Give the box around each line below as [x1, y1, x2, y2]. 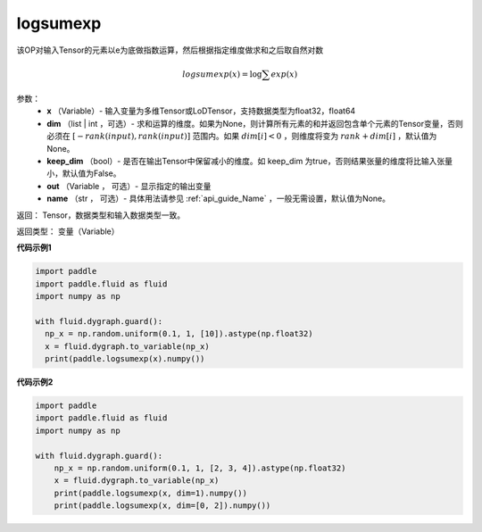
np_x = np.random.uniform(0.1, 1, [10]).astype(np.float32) [45, 328, 313, 339]
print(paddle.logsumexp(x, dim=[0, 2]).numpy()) [54, 501, 271, 511]
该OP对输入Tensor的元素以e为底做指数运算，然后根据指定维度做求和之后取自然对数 [16, 45, 324, 55]
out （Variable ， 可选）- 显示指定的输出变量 [46, 180, 212, 191]
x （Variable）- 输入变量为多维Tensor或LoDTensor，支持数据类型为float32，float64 [46, 105, 356, 116]
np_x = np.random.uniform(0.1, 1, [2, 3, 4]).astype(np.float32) [54, 462, 346, 473]
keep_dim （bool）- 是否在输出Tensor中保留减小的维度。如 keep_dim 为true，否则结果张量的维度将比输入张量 [46, 156, 453, 166]
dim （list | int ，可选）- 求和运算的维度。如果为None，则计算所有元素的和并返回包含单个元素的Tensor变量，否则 [46, 118, 463, 129]
